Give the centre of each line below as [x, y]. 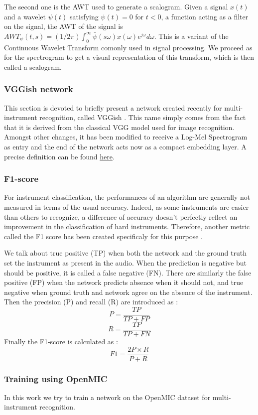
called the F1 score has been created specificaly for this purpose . [103, 236]
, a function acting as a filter [205, 16]
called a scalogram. [33, 67]
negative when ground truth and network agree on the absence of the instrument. [128, 292]
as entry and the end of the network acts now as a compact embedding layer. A [125, 146]
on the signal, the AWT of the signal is [64, 26]
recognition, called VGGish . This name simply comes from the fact [143, 117]
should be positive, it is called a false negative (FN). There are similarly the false [128, 272]
